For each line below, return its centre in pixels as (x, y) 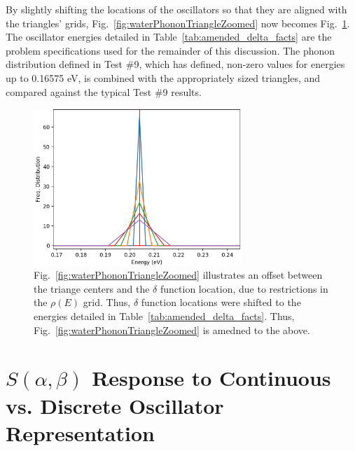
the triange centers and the (92, 288)
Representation (80, 432)
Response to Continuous (211, 378)
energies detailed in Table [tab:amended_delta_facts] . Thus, (164, 315)
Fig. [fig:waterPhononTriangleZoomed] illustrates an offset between (178, 275)
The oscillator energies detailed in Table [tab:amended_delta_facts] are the (169, 37)
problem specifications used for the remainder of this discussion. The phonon (170, 50)
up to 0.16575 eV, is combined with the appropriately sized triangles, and (163, 77)
